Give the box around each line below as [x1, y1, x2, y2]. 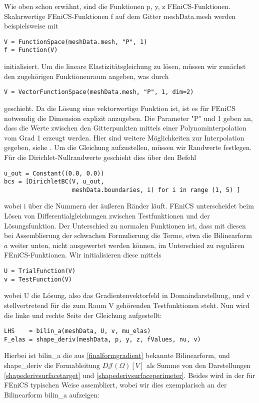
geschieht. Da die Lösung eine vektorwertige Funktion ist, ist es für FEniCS [4, 102, 235, 113]
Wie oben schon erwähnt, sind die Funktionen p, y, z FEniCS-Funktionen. [4, 1, 230, 11]
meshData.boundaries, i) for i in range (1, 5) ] [72, 186, 240, 193]
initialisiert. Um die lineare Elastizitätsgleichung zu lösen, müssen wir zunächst [4, 61, 246, 71]
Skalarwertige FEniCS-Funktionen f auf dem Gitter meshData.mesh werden [4, 10, 236, 21]
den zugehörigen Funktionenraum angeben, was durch [4, 70, 169, 81]
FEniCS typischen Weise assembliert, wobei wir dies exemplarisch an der [4, 379, 227, 390]
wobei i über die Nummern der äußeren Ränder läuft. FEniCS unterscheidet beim [4, 200, 254, 211]
